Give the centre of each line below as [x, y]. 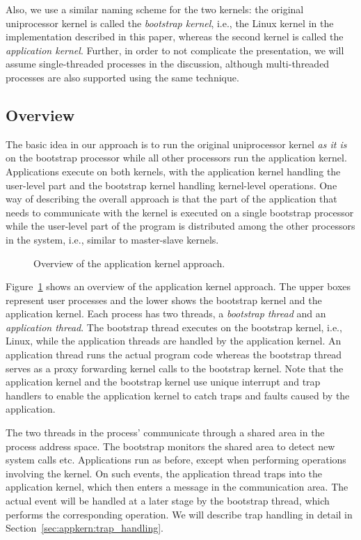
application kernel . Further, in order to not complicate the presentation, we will [175, 50]
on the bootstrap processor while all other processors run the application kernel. [176, 158]
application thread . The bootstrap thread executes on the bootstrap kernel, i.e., [174, 327]
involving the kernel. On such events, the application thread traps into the [164, 473]
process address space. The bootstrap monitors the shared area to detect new [170, 446]
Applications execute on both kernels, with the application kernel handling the [173, 171]
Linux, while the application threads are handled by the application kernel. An [174, 341]
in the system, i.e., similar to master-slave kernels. [112, 239]
